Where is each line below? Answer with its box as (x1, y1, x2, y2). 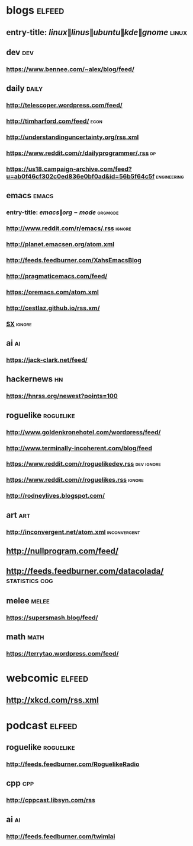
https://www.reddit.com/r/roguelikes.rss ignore (6, 476, 144, 484)
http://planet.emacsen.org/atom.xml (6, 240, 115, 249)
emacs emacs (6, 190, 54, 201)
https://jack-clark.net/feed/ (6, 355, 88, 364)
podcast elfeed (6, 718, 78, 732)
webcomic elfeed (6, 672, 89, 685)
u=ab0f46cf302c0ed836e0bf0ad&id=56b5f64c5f (6, 172, 155, 180)
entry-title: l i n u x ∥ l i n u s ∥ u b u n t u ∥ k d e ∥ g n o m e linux (6, 27, 188, 37)
